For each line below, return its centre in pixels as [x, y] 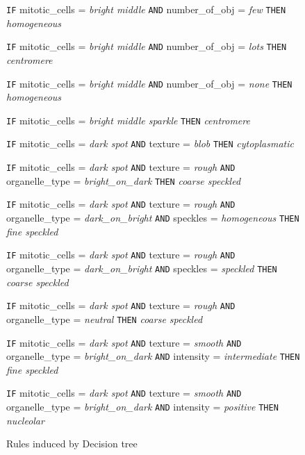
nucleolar [25, 420]
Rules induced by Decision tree [72, 444]
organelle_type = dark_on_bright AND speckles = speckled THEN [142, 268]
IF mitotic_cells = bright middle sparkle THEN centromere [128, 120]
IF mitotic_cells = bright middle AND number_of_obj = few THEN [146, 9]
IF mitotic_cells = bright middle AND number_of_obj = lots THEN [147, 46]
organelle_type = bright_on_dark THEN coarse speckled [124, 180]
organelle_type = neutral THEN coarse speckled [105, 318]
